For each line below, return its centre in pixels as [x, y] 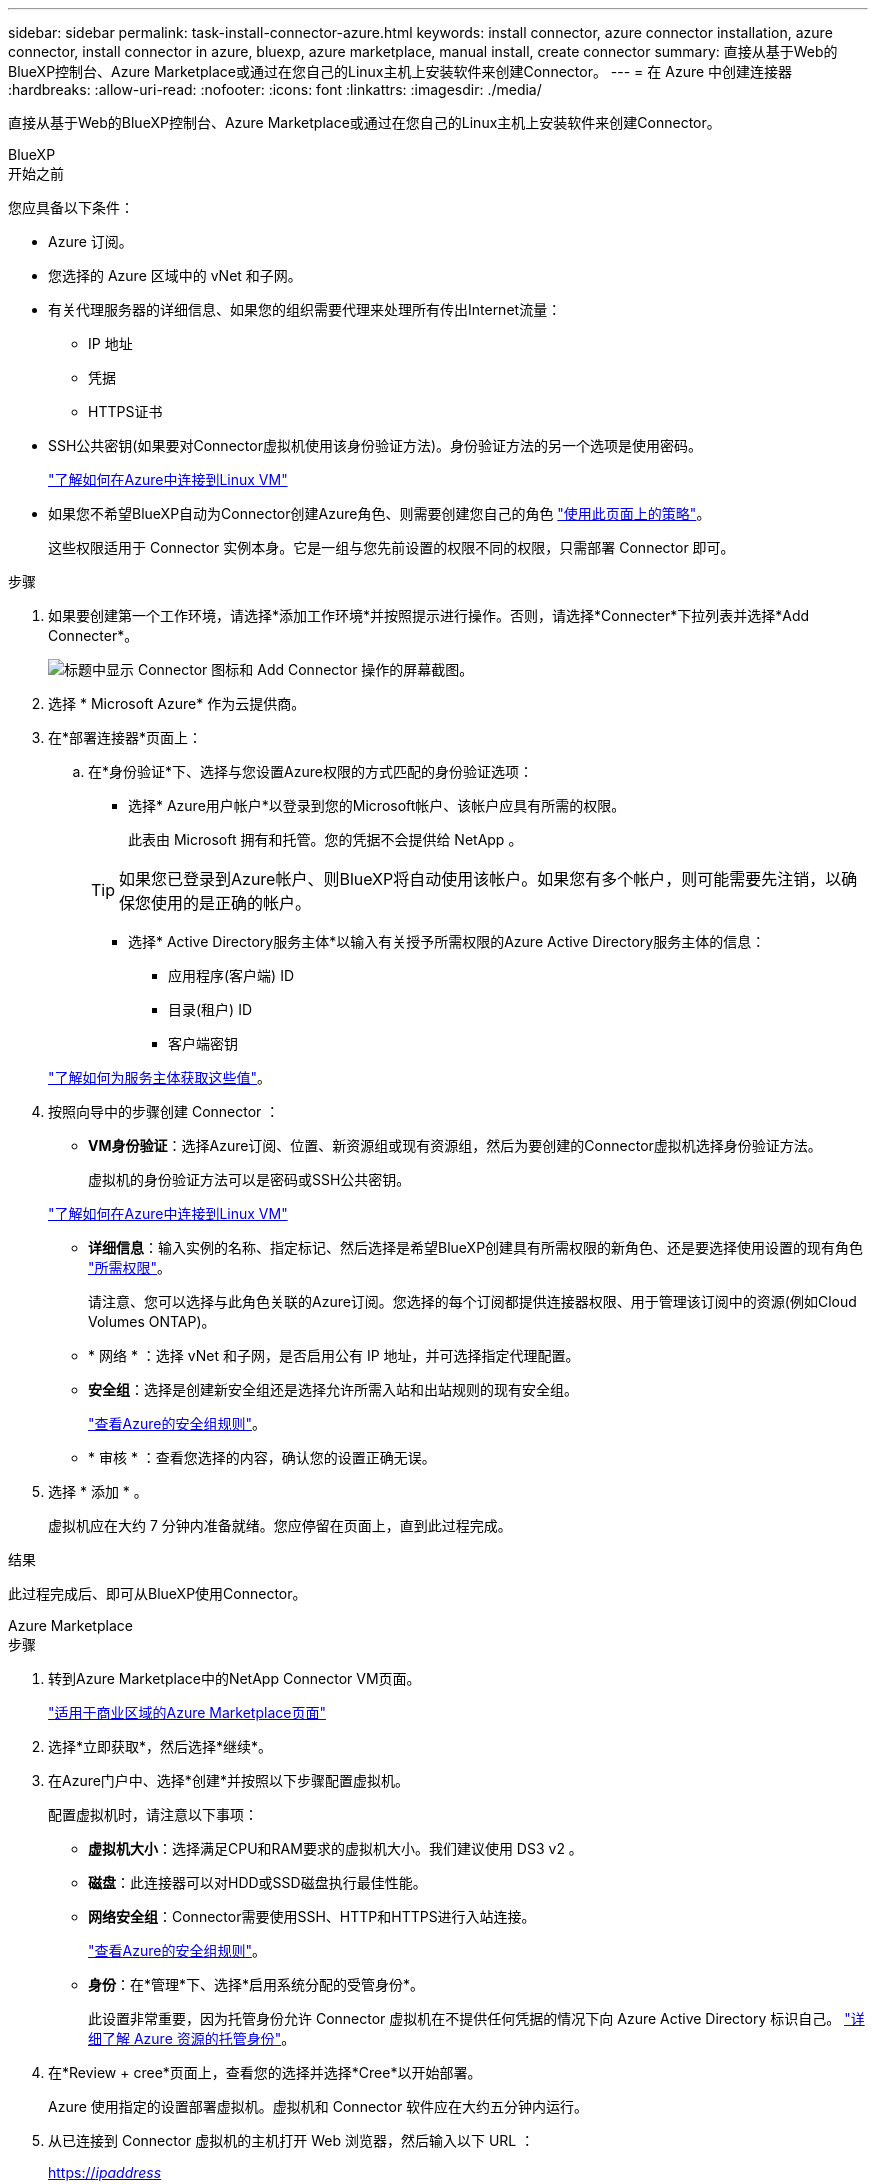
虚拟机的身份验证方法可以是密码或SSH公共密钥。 [249, 1179]
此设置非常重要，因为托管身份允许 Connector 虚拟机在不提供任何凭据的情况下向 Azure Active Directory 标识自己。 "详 [476, 2018]
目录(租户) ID [210, 1009]
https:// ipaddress [105, 2172]
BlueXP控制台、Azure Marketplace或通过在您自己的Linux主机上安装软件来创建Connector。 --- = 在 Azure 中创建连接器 [400, 71]
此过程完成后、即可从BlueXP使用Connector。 [157, 1593]
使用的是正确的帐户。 [231, 903]
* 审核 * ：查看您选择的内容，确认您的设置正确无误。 [262, 1457]
